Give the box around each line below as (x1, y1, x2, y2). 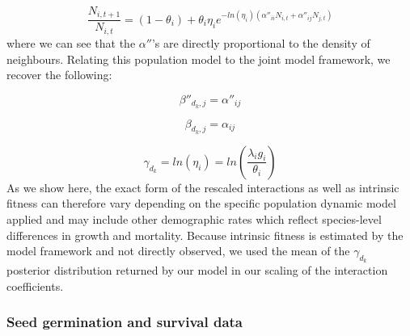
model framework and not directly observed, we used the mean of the (6, 242, 350, 259)
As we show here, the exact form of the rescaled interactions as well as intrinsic (6, 178, 399, 195)
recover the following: (6, 66, 112, 83)
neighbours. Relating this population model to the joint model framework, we (6, 50, 391, 67)
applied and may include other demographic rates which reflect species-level (6, 210, 382, 227)
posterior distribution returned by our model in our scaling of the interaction (6, 262, 388, 279)
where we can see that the (6, 34, 136, 51)
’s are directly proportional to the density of (151, 34, 370, 51)
